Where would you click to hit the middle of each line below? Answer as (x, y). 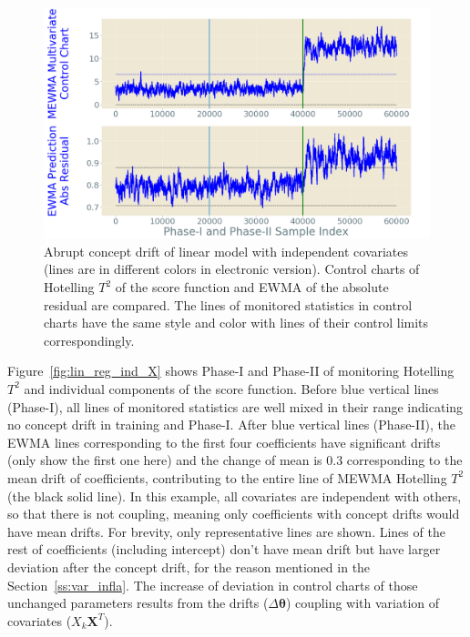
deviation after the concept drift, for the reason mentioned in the (189, 566)
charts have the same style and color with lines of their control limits (236, 323)
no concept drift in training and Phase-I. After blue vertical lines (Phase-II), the (231, 425)
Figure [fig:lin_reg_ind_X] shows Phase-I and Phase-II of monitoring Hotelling (231, 371)
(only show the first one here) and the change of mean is (165, 460)
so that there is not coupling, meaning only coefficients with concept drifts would (234, 514)
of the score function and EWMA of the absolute (252, 287)
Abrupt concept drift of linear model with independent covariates (226, 251)
